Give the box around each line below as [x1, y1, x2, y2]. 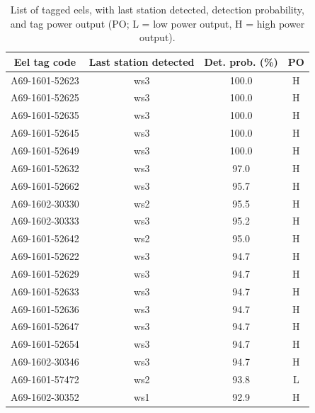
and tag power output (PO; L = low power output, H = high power [10, 16, 305, 30]
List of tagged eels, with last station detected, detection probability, [10, 2, 304, 16]
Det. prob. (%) [204, 54, 278, 69]
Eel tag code [13, 54, 76, 69]
